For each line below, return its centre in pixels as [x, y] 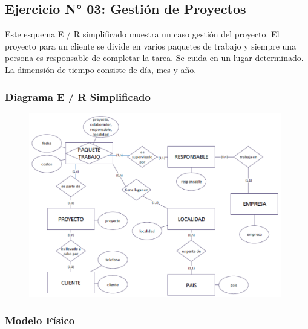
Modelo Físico [40, 320]
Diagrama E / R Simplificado [78, 96]
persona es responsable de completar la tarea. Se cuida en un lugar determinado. [154, 58]
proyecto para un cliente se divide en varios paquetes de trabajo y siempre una [151, 46]
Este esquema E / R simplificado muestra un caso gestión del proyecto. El [142, 34]
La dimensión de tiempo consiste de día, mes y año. [101, 69]
